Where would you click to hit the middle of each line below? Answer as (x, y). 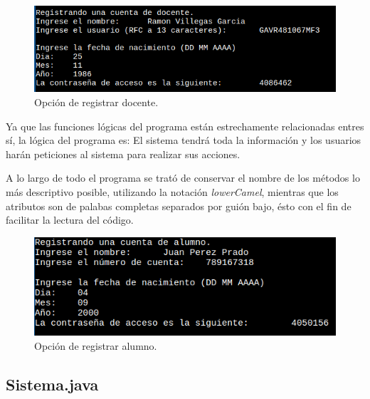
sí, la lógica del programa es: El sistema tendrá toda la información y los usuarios (184, 140)
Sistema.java (52, 384)
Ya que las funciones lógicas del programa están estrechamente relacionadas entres (185, 126)
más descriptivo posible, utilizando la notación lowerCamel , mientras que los (172, 192)
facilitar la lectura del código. (70, 220)
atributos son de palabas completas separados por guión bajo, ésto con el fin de (179, 206)
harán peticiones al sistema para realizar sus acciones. (123, 154)
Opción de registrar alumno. (96, 345)
